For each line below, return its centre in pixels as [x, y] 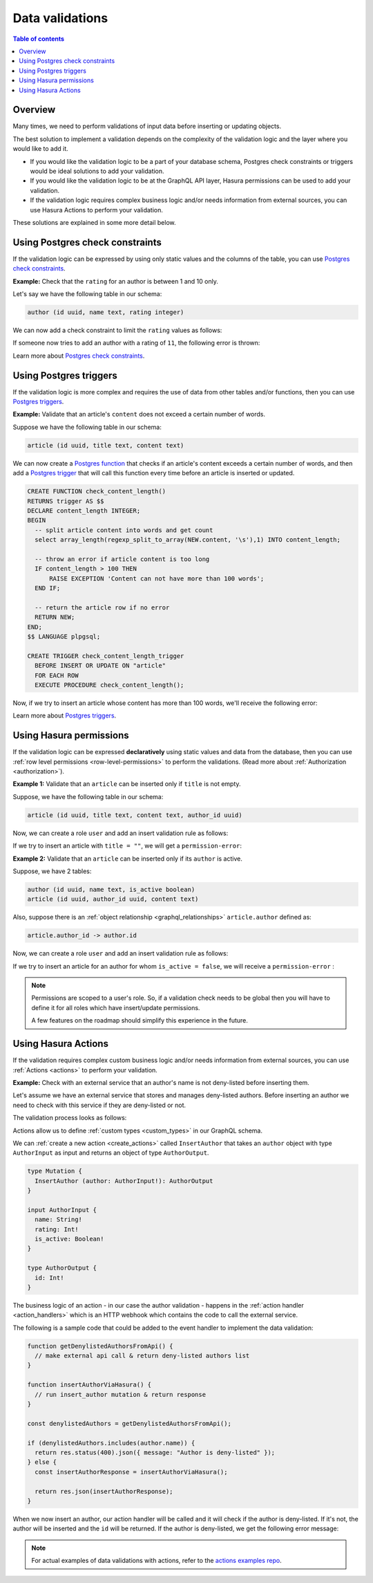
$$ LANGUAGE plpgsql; [64, 637]
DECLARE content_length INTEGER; [84, 511]
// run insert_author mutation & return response [121, 1394]
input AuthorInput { [62, 1210]
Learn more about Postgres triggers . [65, 715]
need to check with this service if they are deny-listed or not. [99, 1105]
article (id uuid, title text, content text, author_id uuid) [135, 815]
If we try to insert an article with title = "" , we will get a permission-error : [127, 846]
